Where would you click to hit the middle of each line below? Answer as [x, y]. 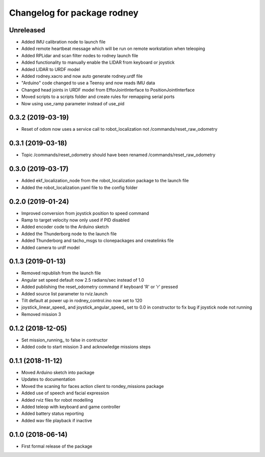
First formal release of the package [57, 446]
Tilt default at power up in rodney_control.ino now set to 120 [82, 301]
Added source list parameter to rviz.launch [65, 293]
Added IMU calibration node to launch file [63, 42]
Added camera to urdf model [51, 247]
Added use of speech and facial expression [65, 393]
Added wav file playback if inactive [57, 420]
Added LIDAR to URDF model [51, 69]
